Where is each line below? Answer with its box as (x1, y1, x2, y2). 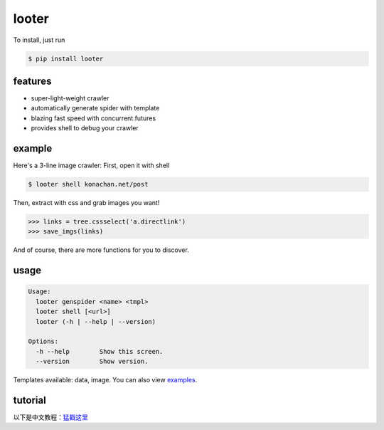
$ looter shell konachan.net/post (28, 180, 149, 189)
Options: (28, 337, 59, 345)
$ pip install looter (28, 54, 104, 63)
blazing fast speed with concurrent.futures (31, 114, 156, 122)
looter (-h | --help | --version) (36, 318, 156, 325)
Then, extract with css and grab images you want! (13, 199, 160, 207)
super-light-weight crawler (31, 94, 110, 103)
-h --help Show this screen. (36, 347, 164, 355)
